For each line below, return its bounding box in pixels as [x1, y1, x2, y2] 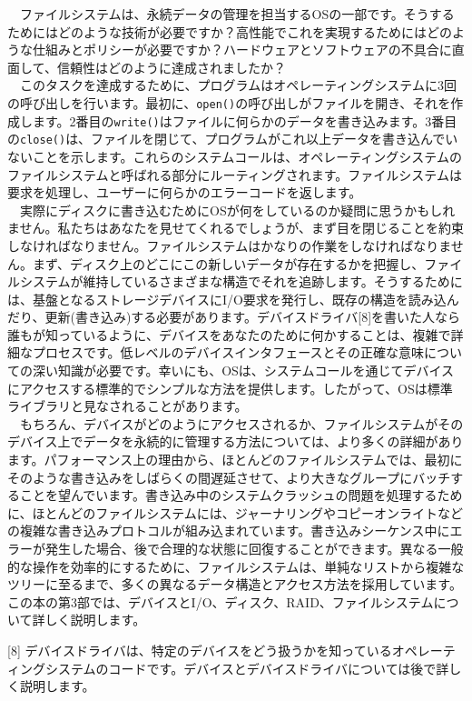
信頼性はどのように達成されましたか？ [56, 57, 286, 76]
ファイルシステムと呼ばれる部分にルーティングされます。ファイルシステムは [7, 165, 462, 184]
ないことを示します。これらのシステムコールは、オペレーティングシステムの [7, 146, 462, 165]
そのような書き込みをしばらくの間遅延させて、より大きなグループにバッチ [7, 467, 451, 486]
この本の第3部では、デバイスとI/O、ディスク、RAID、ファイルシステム [7, 592, 434, 611]
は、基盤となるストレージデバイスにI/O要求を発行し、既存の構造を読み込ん [7, 289, 459, 308]
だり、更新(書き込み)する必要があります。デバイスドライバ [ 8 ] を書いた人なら [7, 307, 461, 326]
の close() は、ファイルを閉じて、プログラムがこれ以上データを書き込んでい [7, 129, 458, 148]
